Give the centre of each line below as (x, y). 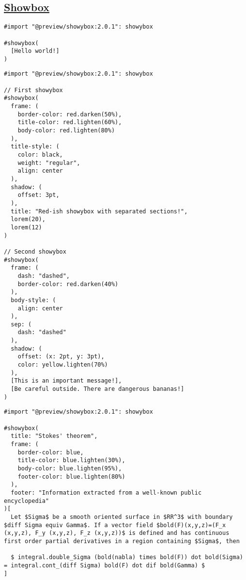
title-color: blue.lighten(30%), (71, 460)
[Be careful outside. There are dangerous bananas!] (98, 389)
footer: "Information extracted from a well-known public (106, 492)
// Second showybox (35, 251)
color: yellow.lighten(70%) (63, 365)
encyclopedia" (27, 501)
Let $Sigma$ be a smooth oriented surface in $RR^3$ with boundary (122, 517)
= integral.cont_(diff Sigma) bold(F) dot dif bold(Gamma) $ (105, 565)
